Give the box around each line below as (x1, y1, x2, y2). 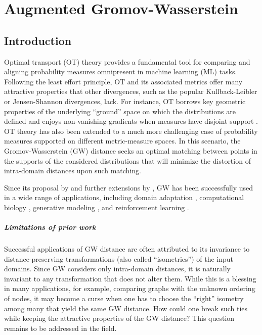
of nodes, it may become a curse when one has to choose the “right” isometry (4, 293, 244, 304)
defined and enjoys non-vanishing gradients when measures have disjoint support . (4, 116, 258, 126)
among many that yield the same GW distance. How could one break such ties (4, 303, 248, 313)
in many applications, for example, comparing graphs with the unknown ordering (4, 283, 255, 294)
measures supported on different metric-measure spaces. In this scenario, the (4, 135, 241, 146)
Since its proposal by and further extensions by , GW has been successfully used (4, 182, 253, 193)
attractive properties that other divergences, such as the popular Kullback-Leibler (4, 86, 257, 97)
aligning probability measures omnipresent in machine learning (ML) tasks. (4, 66, 237, 77)
